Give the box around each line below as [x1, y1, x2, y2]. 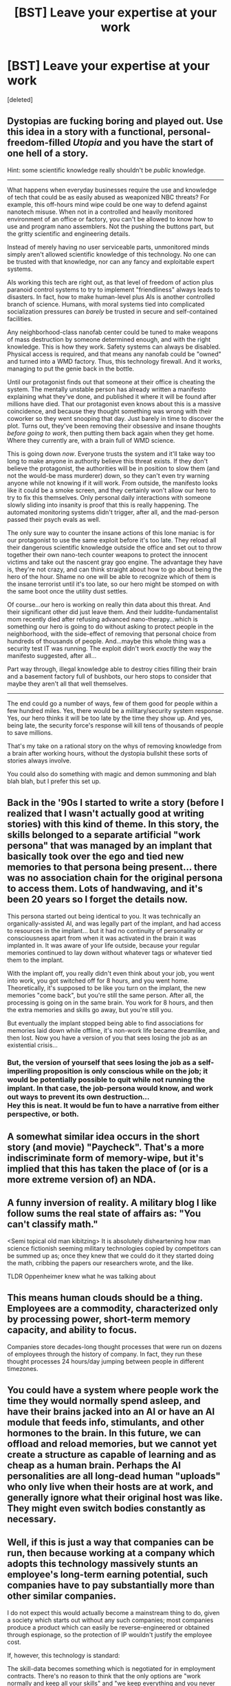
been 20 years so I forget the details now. [7, 894, 188, 906]
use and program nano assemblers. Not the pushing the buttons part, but [7, 222, 214, 230]
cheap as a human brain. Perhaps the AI [7, 1459, 181, 1471]
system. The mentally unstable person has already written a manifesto [7, 385, 206, 393]
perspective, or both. [7, 1109, 79, 1119]
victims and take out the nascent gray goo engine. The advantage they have [7, 558, 223, 566]
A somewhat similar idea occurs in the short [7, 1130, 200, 1142]
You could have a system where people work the [7, 1384, 219, 1396]
